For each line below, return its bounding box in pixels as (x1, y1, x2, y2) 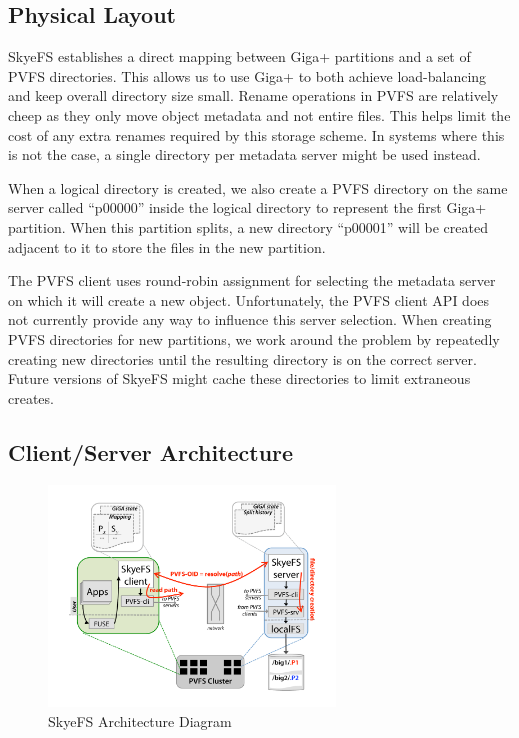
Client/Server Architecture (8, 436, 294, 467)
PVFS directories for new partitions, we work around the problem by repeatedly (8, 328, 500, 349)
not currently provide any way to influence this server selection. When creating (8, 309, 492, 330)
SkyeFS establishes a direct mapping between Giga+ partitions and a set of (8, 46, 471, 67)
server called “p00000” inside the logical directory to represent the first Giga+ (8, 197, 487, 218)
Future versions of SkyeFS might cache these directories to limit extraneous (8, 368, 471, 389)
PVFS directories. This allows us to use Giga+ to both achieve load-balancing (8, 65, 487, 86)
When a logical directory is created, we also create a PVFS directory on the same (8, 177, 508, 198)
